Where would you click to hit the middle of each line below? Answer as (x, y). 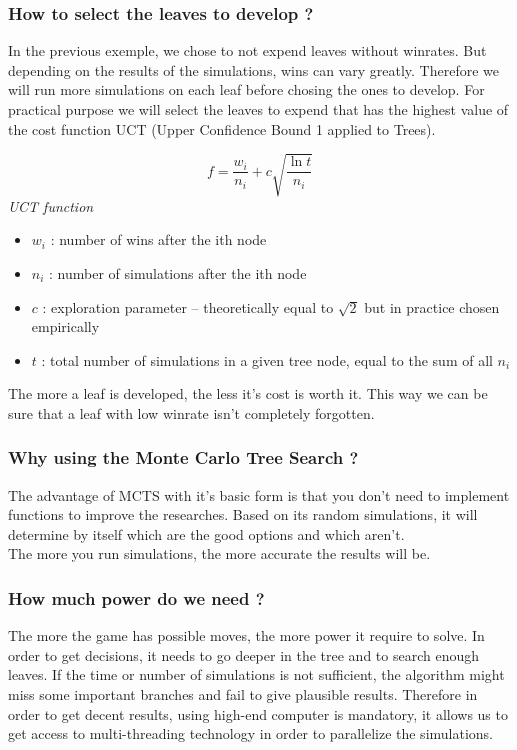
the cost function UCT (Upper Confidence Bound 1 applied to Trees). (222, 128)
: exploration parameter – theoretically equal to (188, 306)
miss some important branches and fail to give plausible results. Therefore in (243, 694)
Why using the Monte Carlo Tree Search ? (183, 457)
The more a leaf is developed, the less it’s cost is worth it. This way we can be (248, 393)
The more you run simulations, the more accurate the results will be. (219, 553)
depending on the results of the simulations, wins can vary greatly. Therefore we (253, 69)
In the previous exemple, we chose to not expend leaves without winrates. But (247, 50)
